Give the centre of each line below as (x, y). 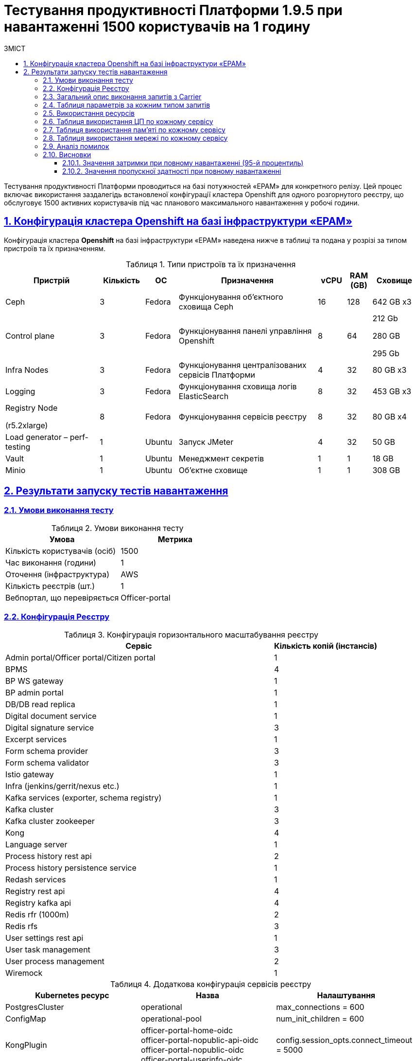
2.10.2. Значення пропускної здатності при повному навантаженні (172, 171)
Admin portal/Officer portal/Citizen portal (80, 657)
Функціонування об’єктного (231, 297)
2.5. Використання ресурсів (89, 113)
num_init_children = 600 (320, 1018)
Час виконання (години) (51, 562)
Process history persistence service (71, 868)
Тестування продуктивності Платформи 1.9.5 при (173, 10)
